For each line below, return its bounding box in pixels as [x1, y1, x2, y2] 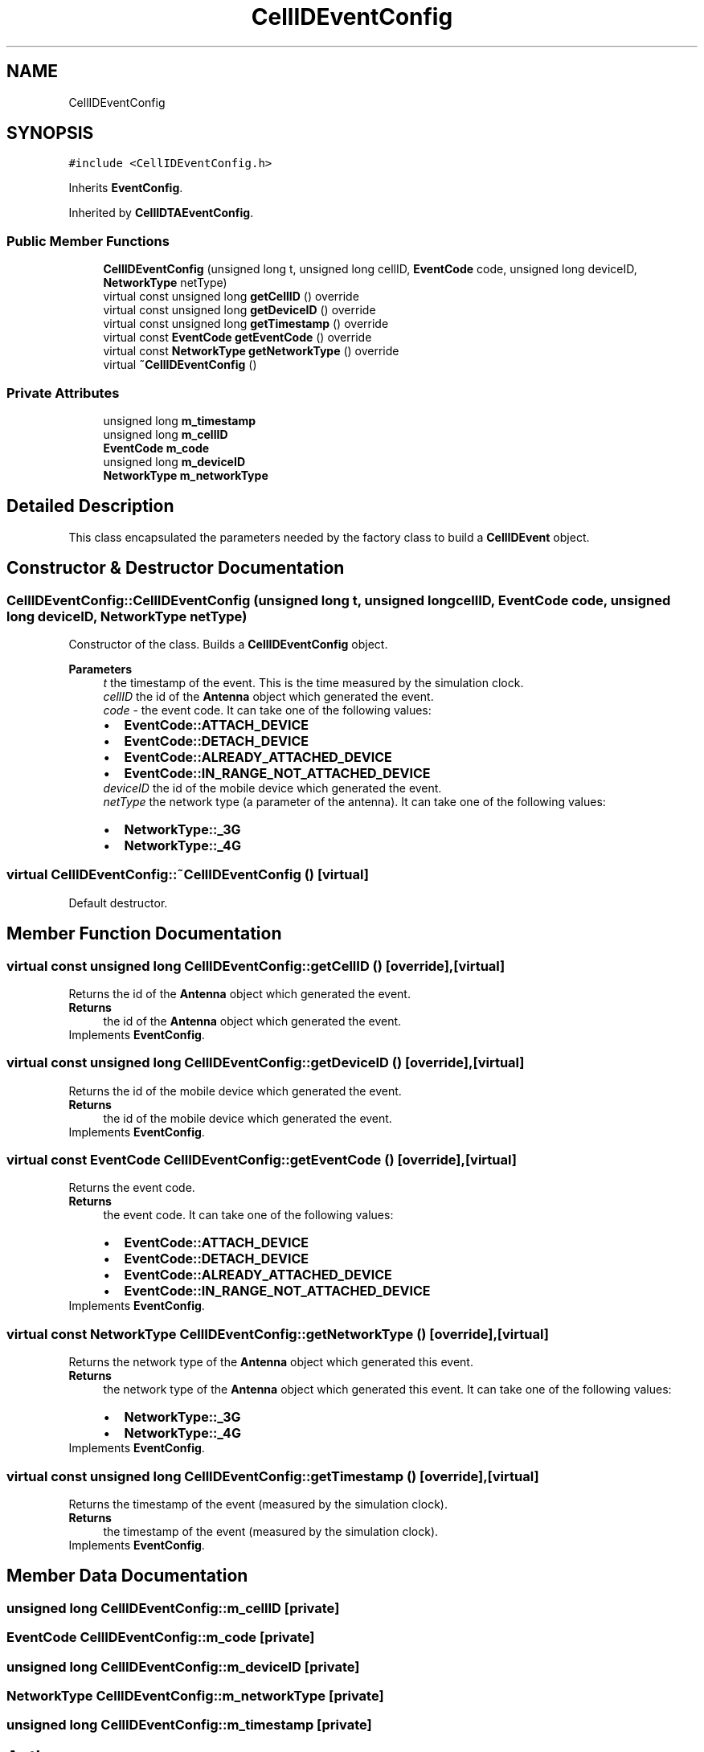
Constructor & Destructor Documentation [6, 558, 345, 579]
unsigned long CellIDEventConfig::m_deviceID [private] [6, 1658, 360, 1675]
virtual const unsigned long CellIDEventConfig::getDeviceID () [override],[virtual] [6, 1054, 525, 1071]
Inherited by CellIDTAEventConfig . [68, 206, 254, 220]
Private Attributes [6, 384, 120, 401]
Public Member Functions [6, 232, 170, 249]
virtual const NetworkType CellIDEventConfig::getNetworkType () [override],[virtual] [6, 1325, 549, 1342]
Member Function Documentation [6, 923, 282, 944]
